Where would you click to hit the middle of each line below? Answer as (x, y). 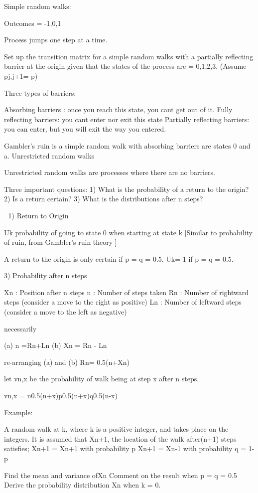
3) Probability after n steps (46, 275)
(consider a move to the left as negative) (65, 312)
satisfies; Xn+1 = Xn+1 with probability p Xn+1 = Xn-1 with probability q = (125, 448)
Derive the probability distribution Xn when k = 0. (82, 485)
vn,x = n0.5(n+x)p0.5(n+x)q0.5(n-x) (61, 396)
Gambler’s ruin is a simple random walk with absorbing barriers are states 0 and (127, 145)
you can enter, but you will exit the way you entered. (85, 129)
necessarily (20, 328)
